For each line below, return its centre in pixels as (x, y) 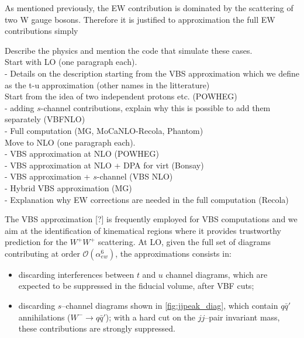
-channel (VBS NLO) (135, 176)
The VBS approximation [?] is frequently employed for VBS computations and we (151, 219)
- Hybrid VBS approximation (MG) (68, 187)
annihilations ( (44, 317)
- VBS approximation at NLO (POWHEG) (82, 154)
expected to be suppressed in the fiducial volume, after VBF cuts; (136, 286)
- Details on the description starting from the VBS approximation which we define (152, 73)
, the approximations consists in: (173, 253)
